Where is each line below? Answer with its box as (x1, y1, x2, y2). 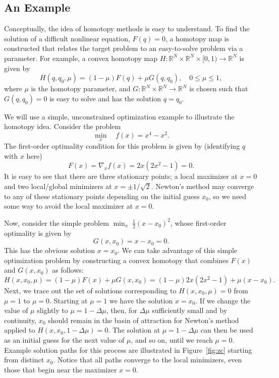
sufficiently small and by (152, 305, 228, 316)
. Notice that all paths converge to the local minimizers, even (53, 354, 242, 365)
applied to (4, 325, 35, 335)
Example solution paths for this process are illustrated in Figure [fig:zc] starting (4, 344, 252, 355)
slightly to (37, 305, 68, 316)
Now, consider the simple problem (4, 217, 109, 228)
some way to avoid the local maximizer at (4, 201, 133, 211)
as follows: (52, 265, 84, 275)
